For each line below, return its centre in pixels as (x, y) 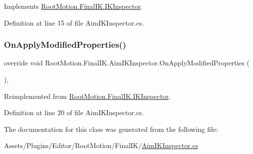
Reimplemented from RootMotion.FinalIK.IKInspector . (87, 96)
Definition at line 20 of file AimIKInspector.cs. (74, 112)
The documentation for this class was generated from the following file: (111, 129)
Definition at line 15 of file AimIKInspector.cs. (74, 22)
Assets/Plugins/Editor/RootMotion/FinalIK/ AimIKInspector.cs (101, 145)
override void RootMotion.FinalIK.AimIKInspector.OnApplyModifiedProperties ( (127, 63)
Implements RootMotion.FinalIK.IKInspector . (73, 6)
